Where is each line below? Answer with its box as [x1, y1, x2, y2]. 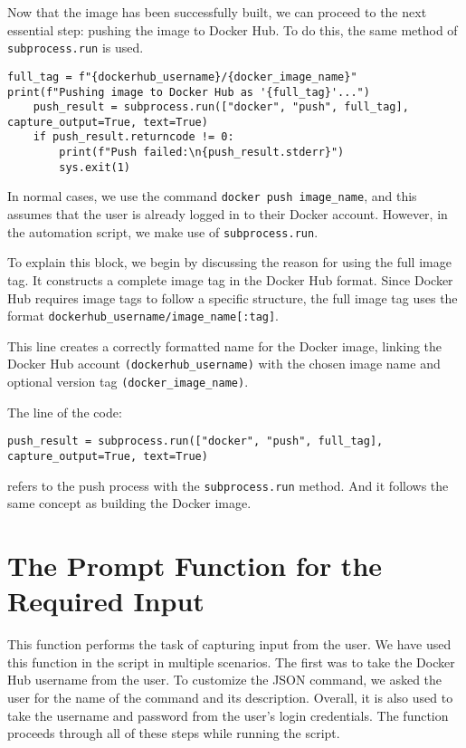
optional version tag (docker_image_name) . [7, 372, 249, 391]
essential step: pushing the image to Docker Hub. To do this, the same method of [7, 20, 458, 39]
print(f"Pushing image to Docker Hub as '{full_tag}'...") [7, 85, 370, 99]
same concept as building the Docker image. [7, 494, 252, 513]
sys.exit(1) [59, 160, 131, 174]
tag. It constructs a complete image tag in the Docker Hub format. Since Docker [7, 270, 453, 289]
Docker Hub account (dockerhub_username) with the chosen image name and [7, 354, 441, 373]
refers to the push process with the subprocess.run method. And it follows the [7, 475, 449, 494]
